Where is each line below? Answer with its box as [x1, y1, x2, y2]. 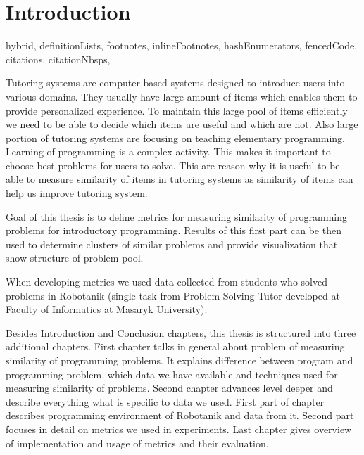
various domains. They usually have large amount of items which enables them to [6, 89, 358, 103]
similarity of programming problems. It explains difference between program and [6, 353, 353, 367]
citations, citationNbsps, [6, 51, 111, 66]
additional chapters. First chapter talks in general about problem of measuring [6, 339, 345, 354]
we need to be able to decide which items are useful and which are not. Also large [6, 117, 358, 132]
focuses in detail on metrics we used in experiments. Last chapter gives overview [6, 421, 352, 436]
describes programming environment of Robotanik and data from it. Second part [6, 408, 354, 423]
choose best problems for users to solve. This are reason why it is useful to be [6, 158, 340, 172]
